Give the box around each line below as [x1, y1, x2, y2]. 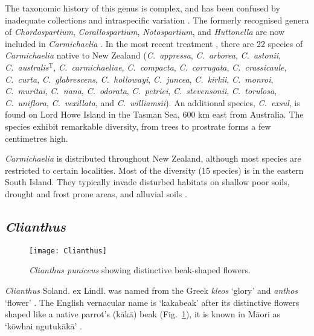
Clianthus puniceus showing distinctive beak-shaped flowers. [29, 264, 251, 276]
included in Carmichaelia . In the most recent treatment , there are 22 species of [5, 37, 303, 49]
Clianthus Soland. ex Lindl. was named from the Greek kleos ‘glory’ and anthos [5, 284, 298, 296]
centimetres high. [5, 132, 68, 144]
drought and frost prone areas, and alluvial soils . [5, 187, 187, 200]
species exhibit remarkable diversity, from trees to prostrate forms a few [5, 119, 271, 132]
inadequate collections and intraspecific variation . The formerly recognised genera [5, 13, 309, 26]
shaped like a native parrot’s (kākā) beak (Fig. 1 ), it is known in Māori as [5, 308, 281, 320]
